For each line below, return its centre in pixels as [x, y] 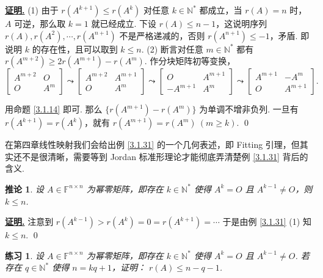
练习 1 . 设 [24, 255]
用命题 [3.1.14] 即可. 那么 [54, 109]
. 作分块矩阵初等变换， [190, 61]
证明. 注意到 [29, 221]
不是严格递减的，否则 [162, 35]
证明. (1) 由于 [32, 10]
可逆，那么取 [40, 23]
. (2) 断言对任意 [172, 49]
